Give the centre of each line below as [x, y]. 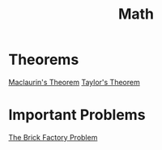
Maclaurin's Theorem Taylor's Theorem [74, 82]
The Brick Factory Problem [53, 137]
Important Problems [77, 115]
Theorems [44, 60]
